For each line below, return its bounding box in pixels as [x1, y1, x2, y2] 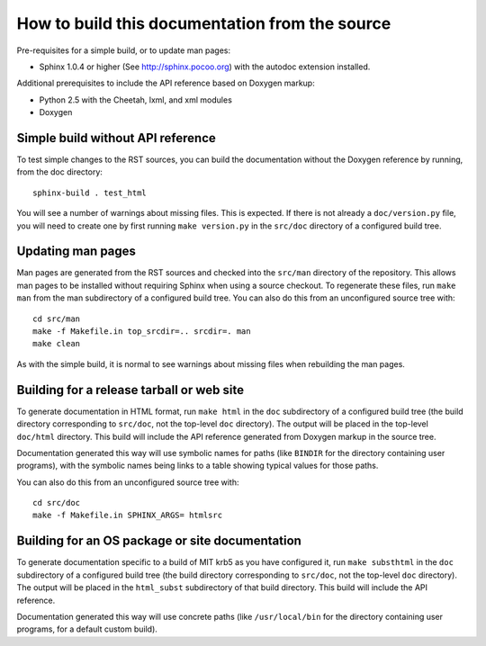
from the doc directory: [16, 166, 103, 177]
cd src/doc [32, 498, 81, 508]
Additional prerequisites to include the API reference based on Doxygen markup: [16, 77, 315, 89]
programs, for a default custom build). [16, 624, 157, 634]
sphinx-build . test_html [32, 187, 148, 198]
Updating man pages [16, 244, 137, 259]
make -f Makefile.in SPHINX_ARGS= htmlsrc [32, 510, 223, 521]
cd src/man [32, 313, 81, 324]
